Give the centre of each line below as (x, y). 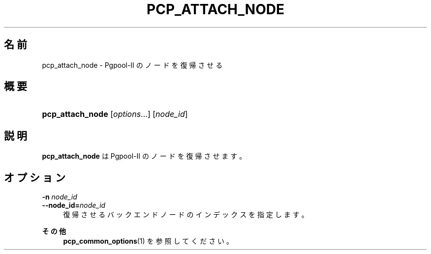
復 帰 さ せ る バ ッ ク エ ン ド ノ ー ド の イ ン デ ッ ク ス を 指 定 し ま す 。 (186, 215)
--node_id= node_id (74, 205)
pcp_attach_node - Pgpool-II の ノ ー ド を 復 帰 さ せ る (132, 65)
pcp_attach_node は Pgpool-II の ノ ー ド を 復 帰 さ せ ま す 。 (144, 156)
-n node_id (60, 197)
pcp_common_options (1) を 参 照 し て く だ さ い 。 (148, 241)
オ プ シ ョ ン (35, 177)
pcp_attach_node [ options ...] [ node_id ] (115, 114)
